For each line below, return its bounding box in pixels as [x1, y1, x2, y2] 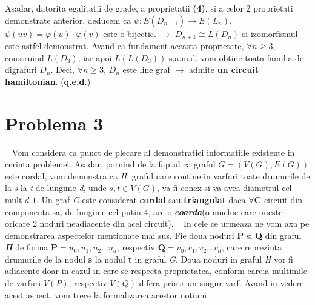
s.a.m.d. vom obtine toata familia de [168, 51, 304, 64]
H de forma [5, 241, 48, 253]
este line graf [122, 63, 170, 76]
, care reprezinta [221, 241, 282, 253]
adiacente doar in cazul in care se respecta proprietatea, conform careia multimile [5, 264, 307, 277]
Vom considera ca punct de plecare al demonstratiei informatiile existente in [12, 146, 295, 158]
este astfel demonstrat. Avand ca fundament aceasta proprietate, [5, 39, 244, 52]
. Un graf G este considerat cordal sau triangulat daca [36, 193, 246, 206]
